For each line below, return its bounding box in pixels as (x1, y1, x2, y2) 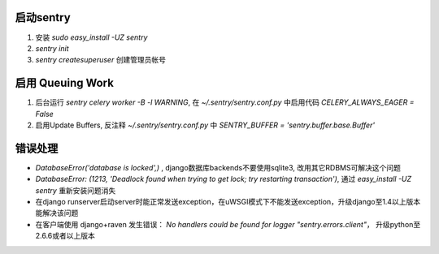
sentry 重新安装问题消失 (35, 185, 116, 195)
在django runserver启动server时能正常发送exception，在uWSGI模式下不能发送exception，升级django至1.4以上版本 (35, 197, 421, 207)
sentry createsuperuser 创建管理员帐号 (35, 55, 167, 65)
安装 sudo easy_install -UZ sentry (35, 32, 148, 42)
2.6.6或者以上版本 (35, 231, 95, 241)
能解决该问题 (35, 208, 79, 218)
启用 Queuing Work (15, 76, 114, 90)
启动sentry (15, 11, 71, 24)
